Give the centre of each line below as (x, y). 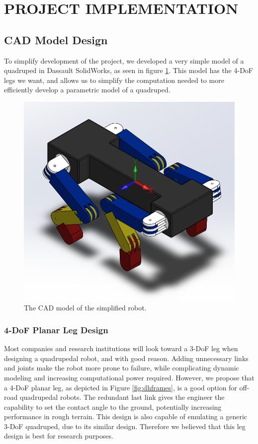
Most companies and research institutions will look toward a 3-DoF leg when (121, 348)
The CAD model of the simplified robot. (85, 308)
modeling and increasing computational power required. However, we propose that (129, 377)
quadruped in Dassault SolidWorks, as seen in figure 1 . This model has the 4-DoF (129, 70)
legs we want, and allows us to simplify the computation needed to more (114, 80)
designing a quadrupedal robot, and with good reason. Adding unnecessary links (126, 358)
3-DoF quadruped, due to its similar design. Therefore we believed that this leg (125, 426)
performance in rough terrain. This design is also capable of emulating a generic (126, 416)
